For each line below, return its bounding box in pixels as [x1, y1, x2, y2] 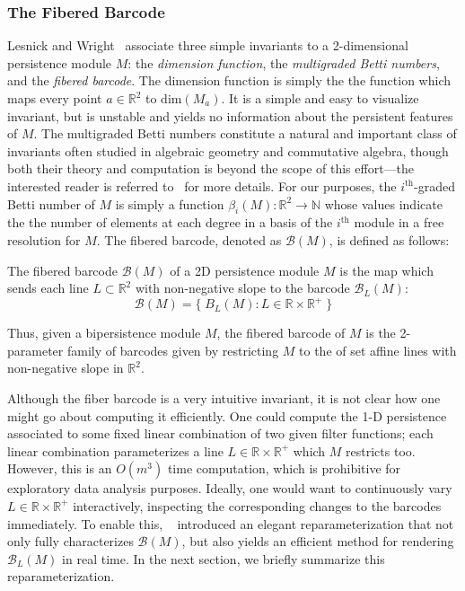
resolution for [7, 230, 81, 249]
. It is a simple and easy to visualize [221, 89, 419, 107]
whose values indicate [324, 194, 443, 213]
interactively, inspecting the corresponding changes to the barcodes [73, 496, 442, 515]
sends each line [7, 278, 89, 297]
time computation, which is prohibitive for [167, 459, 401, 478]
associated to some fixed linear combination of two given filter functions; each [7, 424, 434, 443]
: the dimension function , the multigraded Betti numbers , [127, 53, 440, 72]
